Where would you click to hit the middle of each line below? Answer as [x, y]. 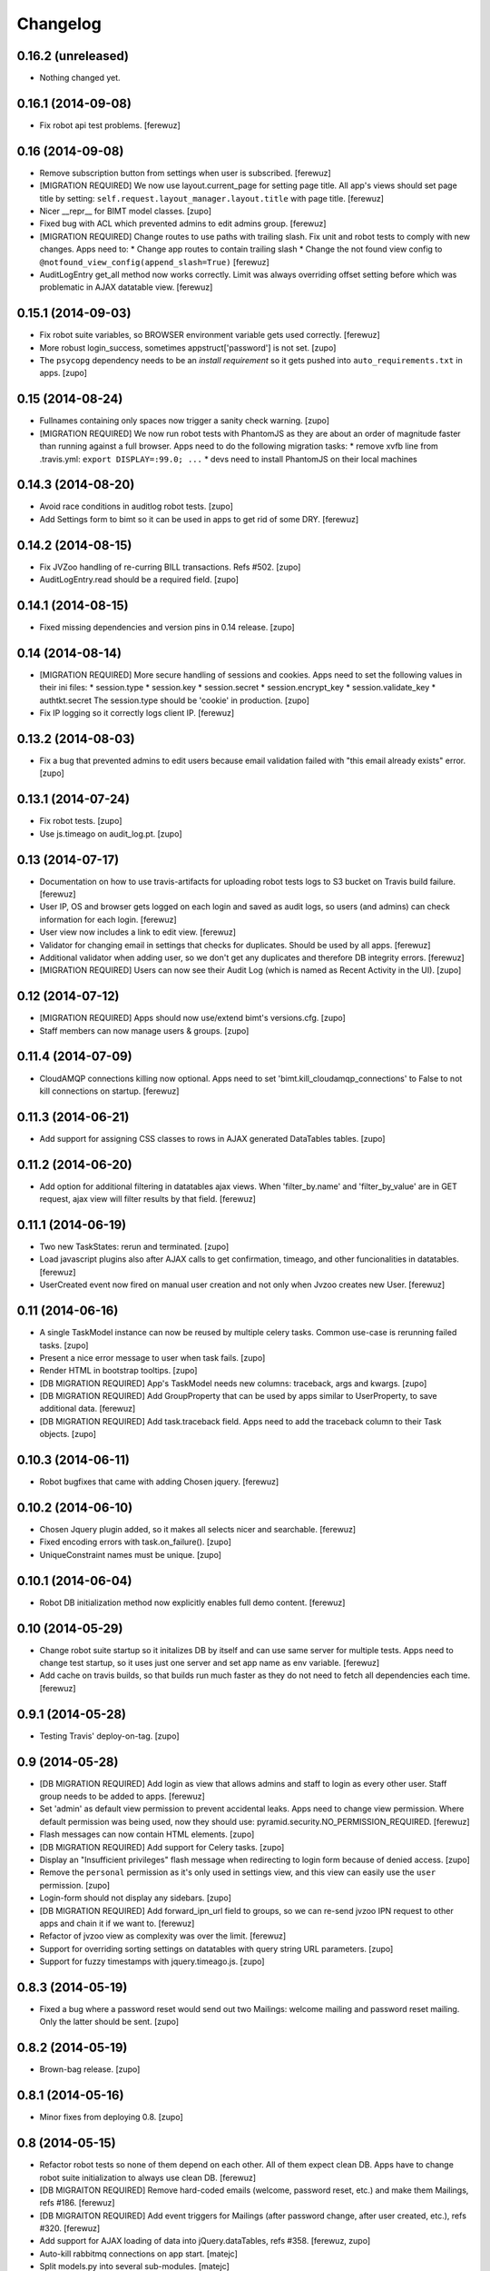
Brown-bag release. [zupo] [90, 2069]
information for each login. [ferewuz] [108, 919]
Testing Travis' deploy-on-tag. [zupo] [109, 1736]
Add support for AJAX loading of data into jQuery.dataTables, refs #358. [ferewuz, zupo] [205, 2241]
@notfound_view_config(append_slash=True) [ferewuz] [154, 262]
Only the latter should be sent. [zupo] [109, 2022]
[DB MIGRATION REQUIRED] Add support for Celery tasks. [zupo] [162, 1847]
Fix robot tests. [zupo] [81, 821]
